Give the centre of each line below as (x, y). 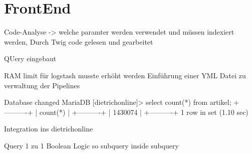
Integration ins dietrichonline (49, 129)
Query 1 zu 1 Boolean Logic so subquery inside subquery (91, 145)
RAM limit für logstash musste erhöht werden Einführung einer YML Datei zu (125, 75)
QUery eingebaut (30, 58)
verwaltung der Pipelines (42, 85)
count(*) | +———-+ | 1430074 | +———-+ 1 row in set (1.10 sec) (144, 112)
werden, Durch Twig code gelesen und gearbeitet (79, 41)
